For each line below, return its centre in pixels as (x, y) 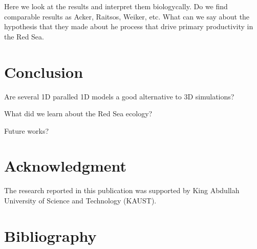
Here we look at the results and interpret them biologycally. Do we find (116, 6)
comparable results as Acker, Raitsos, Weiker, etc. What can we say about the (127, 16)
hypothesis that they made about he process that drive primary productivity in (129, 26)
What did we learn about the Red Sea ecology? (78, 113)
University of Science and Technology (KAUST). (80, 200)
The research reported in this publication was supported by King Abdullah (122, 190)
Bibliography (50, 235)
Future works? (27, 130)
